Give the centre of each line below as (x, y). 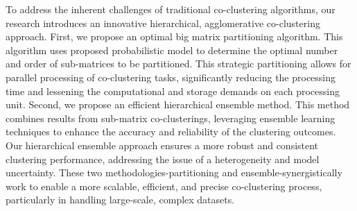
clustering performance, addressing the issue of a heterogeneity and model (163, 159)
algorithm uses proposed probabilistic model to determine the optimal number (172, 50)
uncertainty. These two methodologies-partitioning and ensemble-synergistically (174, 172)
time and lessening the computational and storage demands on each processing (173, 91)
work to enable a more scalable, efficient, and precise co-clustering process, (164, 186)
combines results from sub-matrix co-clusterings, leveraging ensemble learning (171, 118)
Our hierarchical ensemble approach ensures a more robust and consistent (162, 145)
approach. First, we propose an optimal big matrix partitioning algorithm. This (174, 36)
